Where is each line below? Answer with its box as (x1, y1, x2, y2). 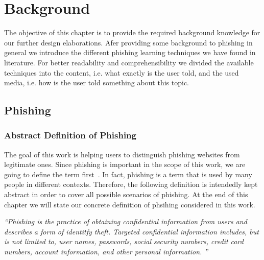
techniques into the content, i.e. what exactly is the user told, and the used (4, 67, 239, 78)
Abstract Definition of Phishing (4, 129, 136, 141)
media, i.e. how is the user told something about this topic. (4, 77, 189, 88)
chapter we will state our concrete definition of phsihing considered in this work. (4, 199, 255, 209)
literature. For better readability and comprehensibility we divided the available (4, 57, 254, 67)
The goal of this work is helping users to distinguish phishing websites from (4, 149, 240, 159)
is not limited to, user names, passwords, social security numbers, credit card (4, 236, 244, 247)
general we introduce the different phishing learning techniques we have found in (4, 47, 256, 58)
